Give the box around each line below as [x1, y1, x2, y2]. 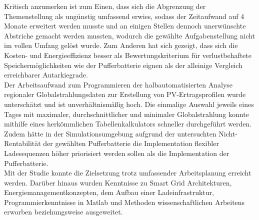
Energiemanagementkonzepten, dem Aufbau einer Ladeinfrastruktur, [4, 187, 214, 197]
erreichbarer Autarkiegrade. [4, 69, 88, 80]
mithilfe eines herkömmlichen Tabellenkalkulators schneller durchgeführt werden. [4, 118, 252, 129]
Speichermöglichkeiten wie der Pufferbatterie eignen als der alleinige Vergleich [4, 59, 242, 70]
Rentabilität [4, 138, 41, 148]
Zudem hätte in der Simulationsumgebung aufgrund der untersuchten [4, 128, 216, 138]
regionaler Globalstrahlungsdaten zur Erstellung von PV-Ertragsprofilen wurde [4, 89, 246, 99]
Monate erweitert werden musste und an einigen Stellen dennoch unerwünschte [4, 20, 246, 31]
